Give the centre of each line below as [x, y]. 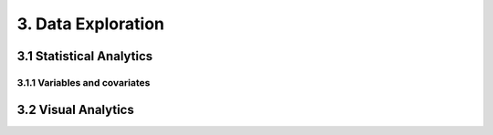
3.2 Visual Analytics [75, 109]
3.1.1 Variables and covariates [84, 82]
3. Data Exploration [90, 24]
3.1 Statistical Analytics [85, 56]
